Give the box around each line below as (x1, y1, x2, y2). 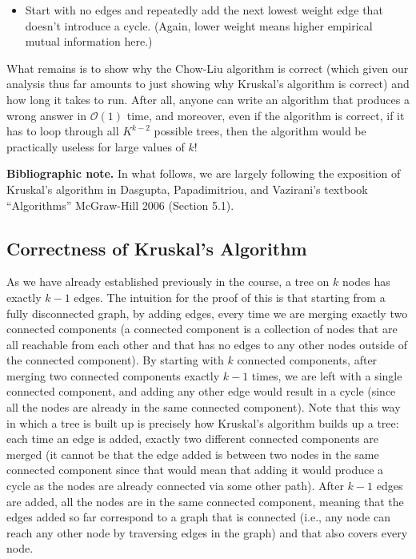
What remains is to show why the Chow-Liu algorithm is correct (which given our (6, 59, 409, 76)
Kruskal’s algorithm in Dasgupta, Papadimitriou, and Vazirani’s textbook (6, 180, 368, 197)
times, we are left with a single (251, 367, 402, 384)
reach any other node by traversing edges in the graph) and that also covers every (6, 524, 408, 541)
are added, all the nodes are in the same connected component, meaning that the (6, 493, 404, 509)
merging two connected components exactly (6, 367, 220, 384)
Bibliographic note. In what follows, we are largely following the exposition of (6, 165, 401, 182)
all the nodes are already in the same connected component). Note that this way (6, 399, 401, 416)
